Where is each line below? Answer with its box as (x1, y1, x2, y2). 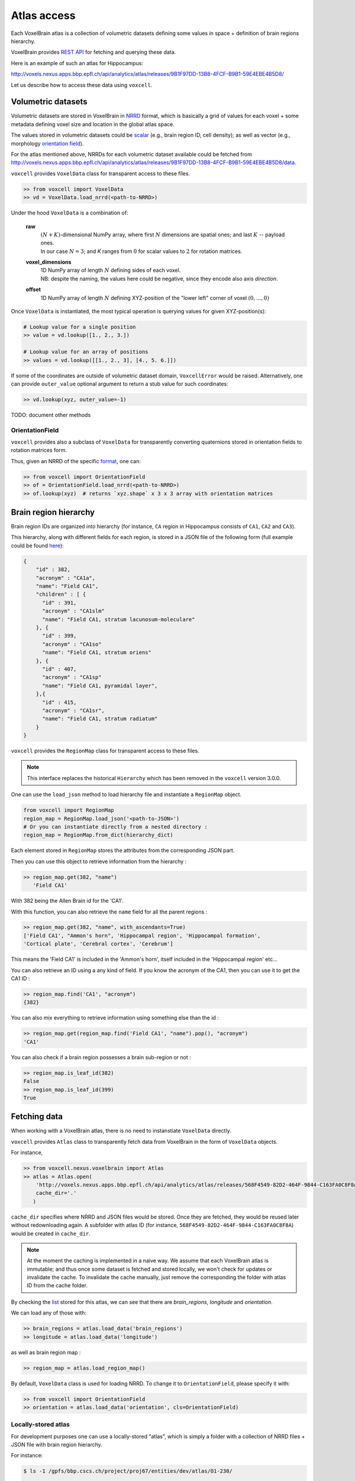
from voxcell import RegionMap (23, 807, 115, 814)
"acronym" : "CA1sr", (42, 707, 105, 714)
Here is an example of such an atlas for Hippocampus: (11, 59, 143, 66)
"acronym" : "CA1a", (35, 575, 96, 581)
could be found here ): (11, 542, 64, 549)
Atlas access (11, 9, 76, 22)
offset (25, 286, 41, 293)
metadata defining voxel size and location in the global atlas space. (11, 120, 175, 127)
